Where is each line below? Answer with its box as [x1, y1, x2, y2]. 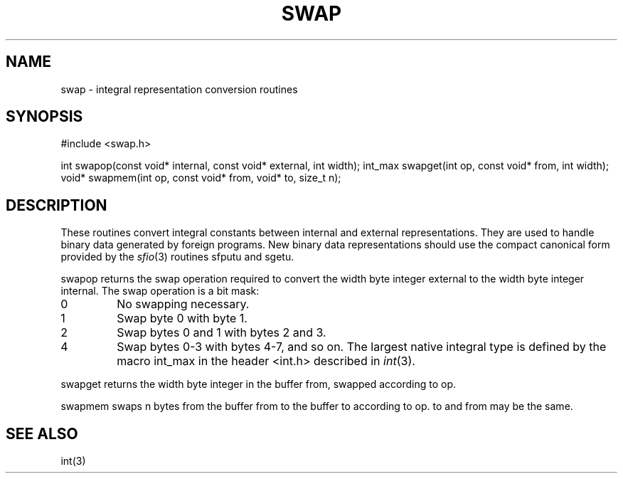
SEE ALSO [6, 424, 78, 443]
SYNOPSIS [6, 107, 83, 126]
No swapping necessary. [117, 297, 250, 312]
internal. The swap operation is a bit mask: [60, 285, 260, 298]
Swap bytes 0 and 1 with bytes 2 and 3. [117, 325, 326, 340]
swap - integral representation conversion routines [60, 83, 298, 95]
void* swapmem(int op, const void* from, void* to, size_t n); [60, 172, 341, 184]
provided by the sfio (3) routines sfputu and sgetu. [60, 251, 294, 263]
